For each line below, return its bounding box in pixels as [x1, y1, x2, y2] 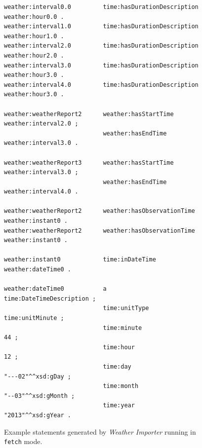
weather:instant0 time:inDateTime [4, 256, 156, 263]
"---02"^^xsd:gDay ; [4, 373, 72, 380]
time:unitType [103, 305, 149, 312]
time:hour [103, 343, 135, 351]
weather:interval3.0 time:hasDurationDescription [4, 62, 199, 69]
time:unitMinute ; [4, 315, 64, 321]
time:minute [103, 324, 142, 331]
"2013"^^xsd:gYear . [4, 411, 72, 419]
